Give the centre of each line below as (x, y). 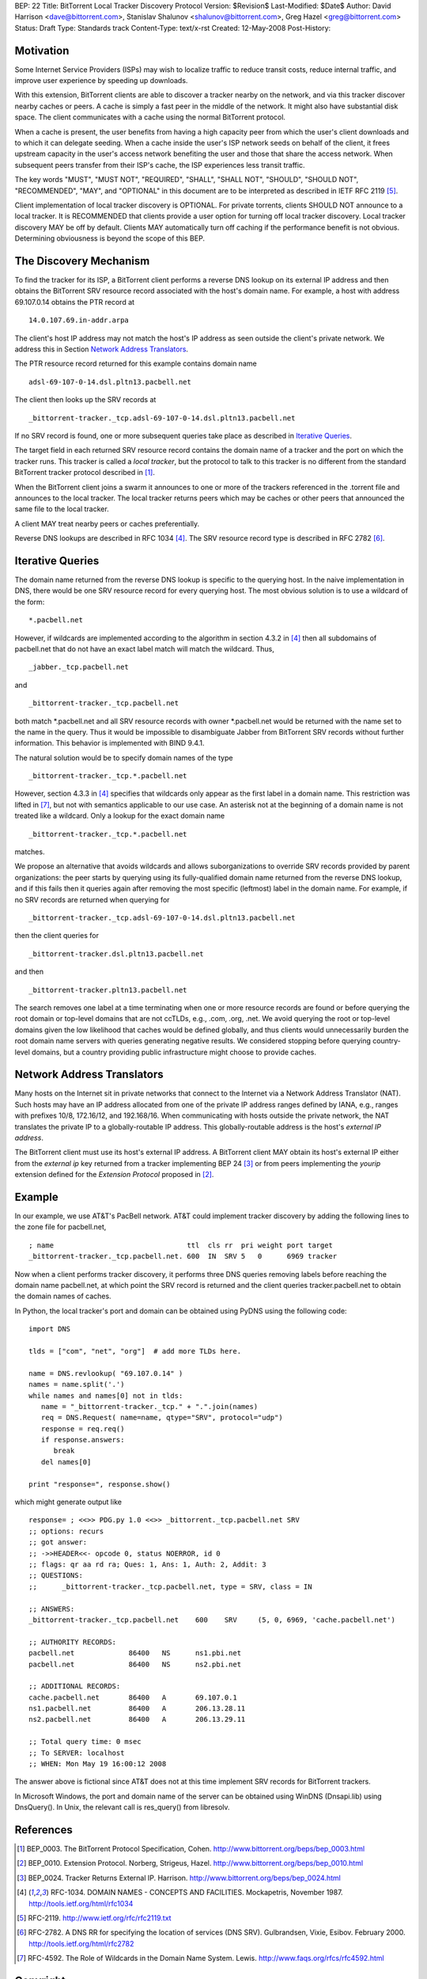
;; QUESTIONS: (56, 1576)
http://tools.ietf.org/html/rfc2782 (81, 1943)
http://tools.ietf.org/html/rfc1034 (81, 1903)
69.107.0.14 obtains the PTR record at (74, 302)
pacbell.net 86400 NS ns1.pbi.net (135, 1653)
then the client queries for (57, 936)
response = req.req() (83, 1428)
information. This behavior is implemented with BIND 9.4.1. (110, 743)
